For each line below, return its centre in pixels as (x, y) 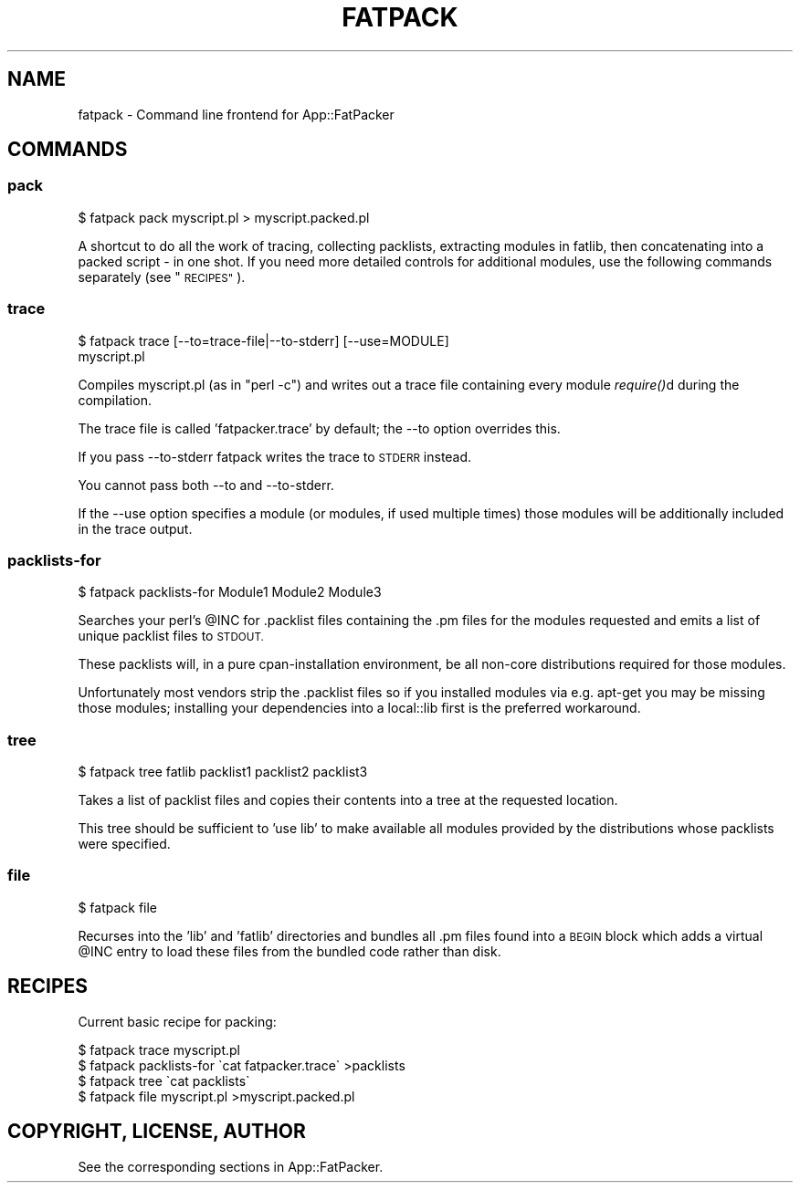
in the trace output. (135, 528)
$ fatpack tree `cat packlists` (164, 1080)
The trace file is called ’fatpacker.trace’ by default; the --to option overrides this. (319, 428)
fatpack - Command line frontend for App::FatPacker (236, 114)
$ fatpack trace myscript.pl (159, 1049)
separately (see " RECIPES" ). (162, 277)
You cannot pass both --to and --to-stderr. (206, 485)
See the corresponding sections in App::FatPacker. (231, 1166)
